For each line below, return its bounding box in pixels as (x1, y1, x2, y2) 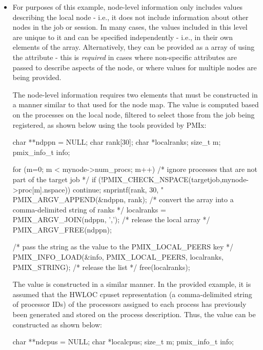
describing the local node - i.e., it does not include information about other (12, 11, 249, 22)
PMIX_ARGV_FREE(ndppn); (12, 224, 112, 235)
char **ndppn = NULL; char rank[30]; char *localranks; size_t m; (12, 137, 221, 147)
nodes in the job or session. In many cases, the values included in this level (12, 22, 248, 32)
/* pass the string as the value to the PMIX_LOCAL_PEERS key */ (12, 241, 234, 252)
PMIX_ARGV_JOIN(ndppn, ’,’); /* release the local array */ (12, 214, 210, 225)
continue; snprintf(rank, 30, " (72, 184, 164, 195)
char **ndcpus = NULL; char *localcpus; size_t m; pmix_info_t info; (12, 336, 234, 347)
